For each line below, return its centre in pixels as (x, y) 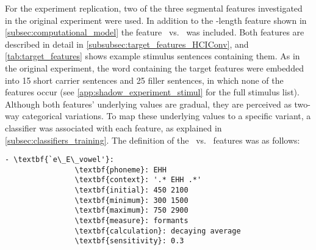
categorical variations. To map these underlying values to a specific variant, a (167, 116)
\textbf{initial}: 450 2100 (131, 190)
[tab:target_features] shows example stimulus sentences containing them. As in (153, 56)
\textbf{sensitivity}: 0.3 (129, 241)
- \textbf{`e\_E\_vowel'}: (59, 160)
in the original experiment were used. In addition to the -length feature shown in (156, 20)
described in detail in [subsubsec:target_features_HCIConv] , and (127, 44)
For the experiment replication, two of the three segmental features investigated (154, 8)
